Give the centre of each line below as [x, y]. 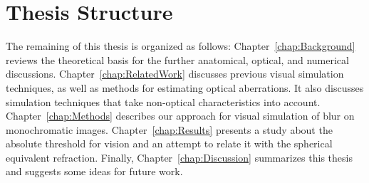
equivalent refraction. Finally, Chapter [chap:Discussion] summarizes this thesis [179, 157]
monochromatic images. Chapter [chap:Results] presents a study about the [169, 129]
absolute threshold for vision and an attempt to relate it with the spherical [169, 143]
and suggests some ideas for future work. [94, 171]
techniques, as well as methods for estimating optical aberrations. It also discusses [185, 87]
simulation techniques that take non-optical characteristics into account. [163, 101]
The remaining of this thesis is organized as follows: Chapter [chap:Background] [181, 46]
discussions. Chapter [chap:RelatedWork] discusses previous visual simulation [175, 74]
